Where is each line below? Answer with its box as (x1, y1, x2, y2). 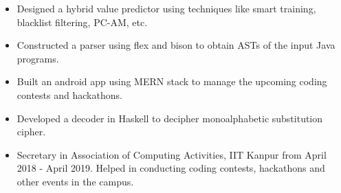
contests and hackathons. (16, 87, 122, 102)
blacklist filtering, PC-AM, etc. (16, 14, 148, 29)
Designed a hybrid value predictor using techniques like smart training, (16, 1, 316, 15)
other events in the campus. (16, 174, 134, 188)
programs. (16, 51, 59, 65)
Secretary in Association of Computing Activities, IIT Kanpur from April (16, 147, 327, 161)
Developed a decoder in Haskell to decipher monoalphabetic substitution (16, 111, 323, 125)
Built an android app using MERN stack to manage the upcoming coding (16, 74, 327, 89)
